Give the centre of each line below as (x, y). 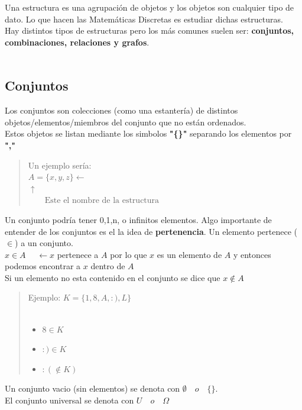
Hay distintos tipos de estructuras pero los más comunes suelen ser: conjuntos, (150, 30)
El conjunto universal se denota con (69, 400)
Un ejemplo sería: (60, 165)
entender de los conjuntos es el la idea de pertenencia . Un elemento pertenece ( (151, 231)
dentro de (108, 266)
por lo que (129, 254)
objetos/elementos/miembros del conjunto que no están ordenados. (126, 122)
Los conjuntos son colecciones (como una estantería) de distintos (121, 110)
